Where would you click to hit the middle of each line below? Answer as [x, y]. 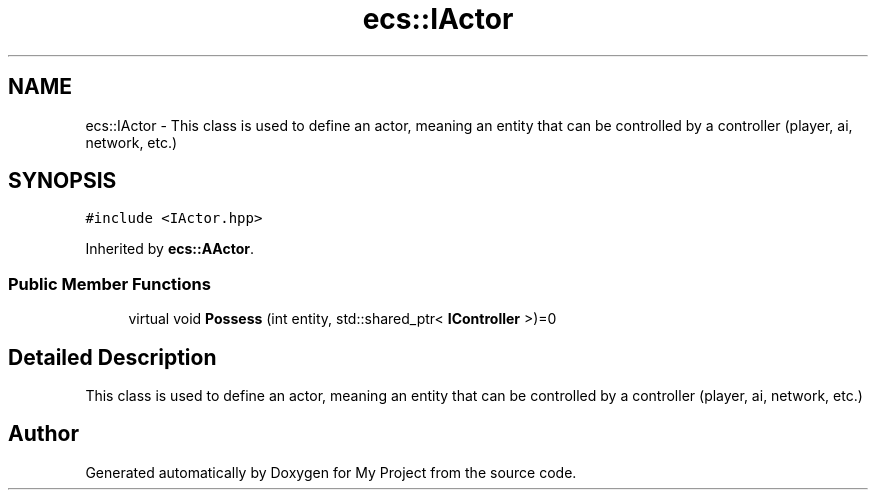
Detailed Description [112, 357]
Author [43, 434]
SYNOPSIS [62, 181]
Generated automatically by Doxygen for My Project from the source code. [331, 472]
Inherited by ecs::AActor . [170, 249]
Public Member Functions [109, 283]
